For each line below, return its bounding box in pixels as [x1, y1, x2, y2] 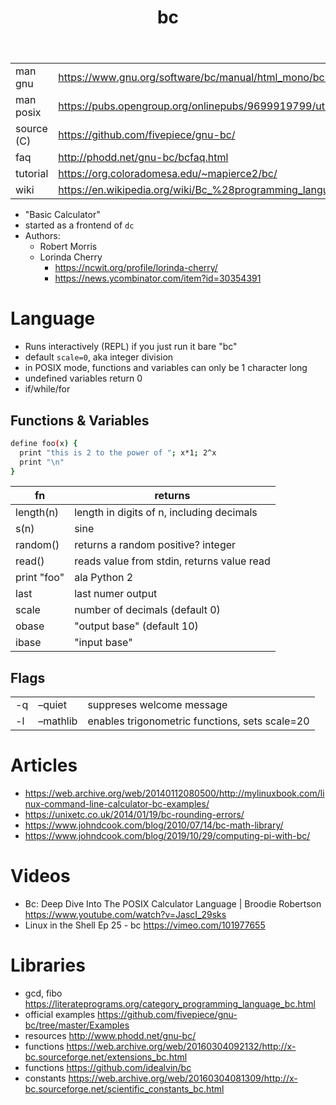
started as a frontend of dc [24, 219, 135, 231]
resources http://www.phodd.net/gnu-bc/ [24, 1030, 197, 1042]
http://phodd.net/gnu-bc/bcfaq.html [58, 151, 229, 165]
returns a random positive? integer [74, 538, 237, 552]
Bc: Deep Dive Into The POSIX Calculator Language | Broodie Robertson [24, 898, 322, 910]
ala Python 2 [74, 571, 134, 585]
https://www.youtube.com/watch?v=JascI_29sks [24, 909, 227, 921]
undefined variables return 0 [24, 372, 143, 385]
